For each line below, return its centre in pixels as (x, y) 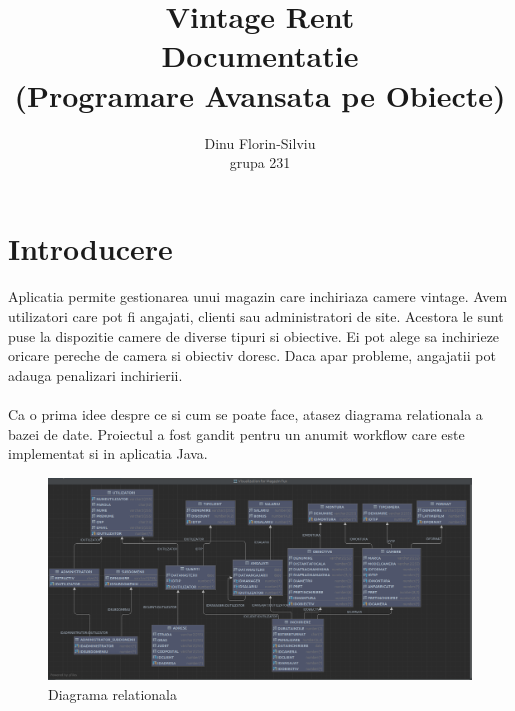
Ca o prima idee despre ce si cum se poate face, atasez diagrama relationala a (245, 414)
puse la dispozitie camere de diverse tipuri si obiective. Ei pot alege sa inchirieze (254, 335)
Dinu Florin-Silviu (260, 142)
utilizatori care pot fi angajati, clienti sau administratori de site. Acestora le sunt (256, 316)
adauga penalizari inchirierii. (95, 374)
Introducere (90, 247)
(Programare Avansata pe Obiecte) (260, 94)
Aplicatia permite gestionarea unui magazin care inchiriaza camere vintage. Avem (258, 296)
